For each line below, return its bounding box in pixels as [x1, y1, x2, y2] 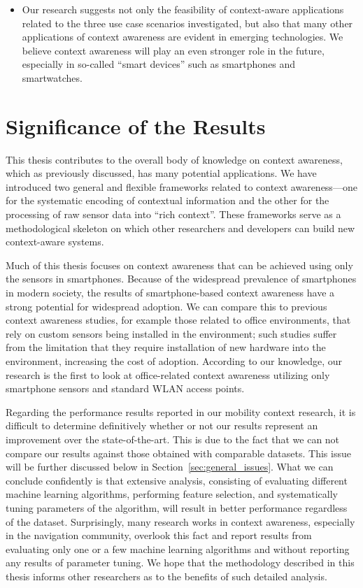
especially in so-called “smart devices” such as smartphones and [22, 57, 296, 71]
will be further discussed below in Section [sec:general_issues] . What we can [6, 459, 334, 474]
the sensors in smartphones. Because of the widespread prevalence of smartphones [6, 271, 357, 286]
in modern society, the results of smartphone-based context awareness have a [6, 285, 335, 300]
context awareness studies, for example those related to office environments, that [6, 313, 351, 327]
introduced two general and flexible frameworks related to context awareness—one [6, 179, 357, 194]
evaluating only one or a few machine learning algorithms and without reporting [6, 541, 350, 556]
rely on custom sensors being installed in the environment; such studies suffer [6, 326, 337, 340]
